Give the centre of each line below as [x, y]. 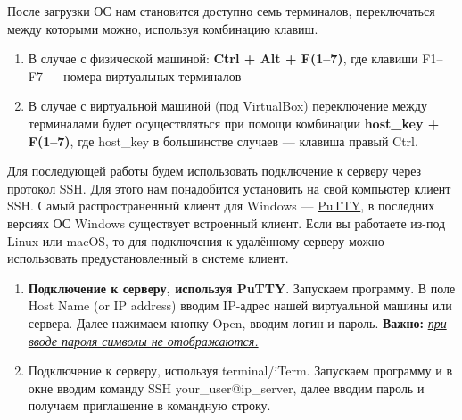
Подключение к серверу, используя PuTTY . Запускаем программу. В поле [242, 288]
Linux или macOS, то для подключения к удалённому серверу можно [196, 240]
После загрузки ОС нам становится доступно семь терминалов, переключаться [221, 11]
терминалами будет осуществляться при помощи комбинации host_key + [234, 123]
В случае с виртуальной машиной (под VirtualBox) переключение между [227, 106]
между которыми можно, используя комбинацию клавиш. [163, 28]
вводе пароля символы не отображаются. [143, 340]
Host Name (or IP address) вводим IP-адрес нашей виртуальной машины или [240, 305]
